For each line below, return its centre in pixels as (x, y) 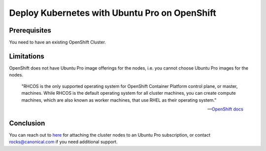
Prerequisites (30, 30)
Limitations (27, 56)
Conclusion (27, 123)
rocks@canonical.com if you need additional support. (63, 142)
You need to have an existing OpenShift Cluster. (57, 42)
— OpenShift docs (225, 109)
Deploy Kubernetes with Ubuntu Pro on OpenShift (113, 13)
